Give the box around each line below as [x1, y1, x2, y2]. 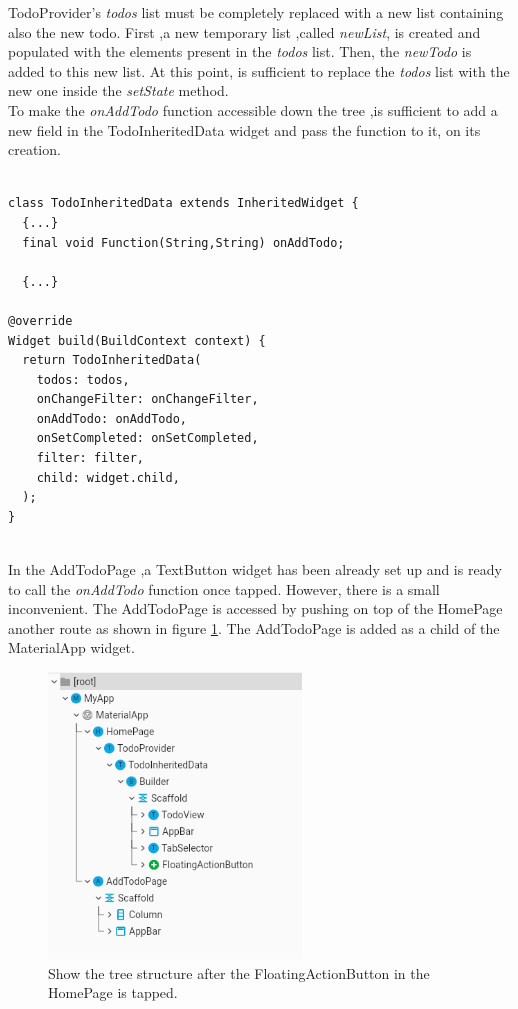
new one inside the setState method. [8, 80, 229, 101]
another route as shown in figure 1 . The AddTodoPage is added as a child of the [8, 617, 500, 638]
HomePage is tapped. [48, 982, 178, 1003]
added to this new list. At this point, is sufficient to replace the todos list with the [8, 60, 510, 81]
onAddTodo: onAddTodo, [36, 411, 187, 426]
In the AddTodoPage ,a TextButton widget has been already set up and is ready [8, 559, 502, 580]
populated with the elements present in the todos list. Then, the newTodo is [8, 41, 472, 62]
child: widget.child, [36, 470, 180, 485]
